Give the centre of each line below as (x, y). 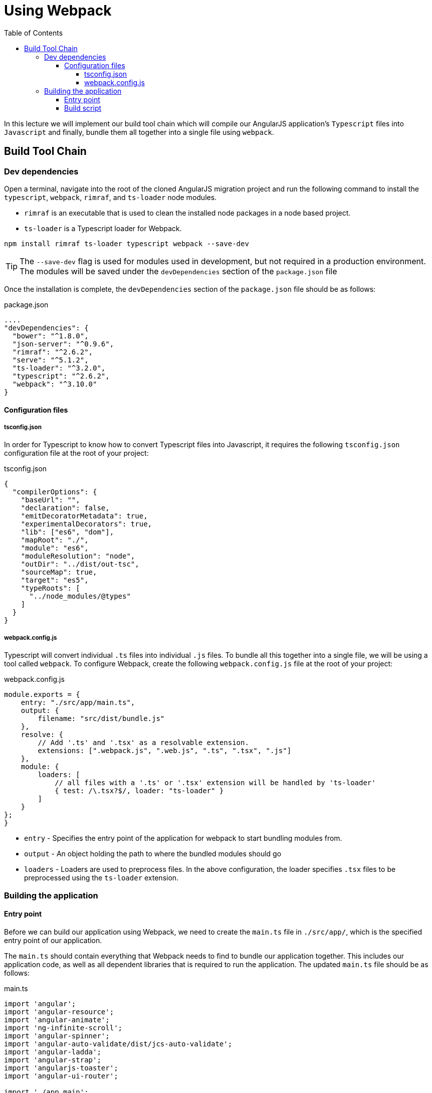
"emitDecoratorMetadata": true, (84, 516)
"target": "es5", (55, 580)
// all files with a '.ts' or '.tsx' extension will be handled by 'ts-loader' (215, 783)
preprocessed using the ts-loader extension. (101, 878)
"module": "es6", (55, 548)
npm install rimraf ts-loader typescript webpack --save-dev (127, 243)
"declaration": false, (65, 508)
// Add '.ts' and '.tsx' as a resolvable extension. (143, 743)
